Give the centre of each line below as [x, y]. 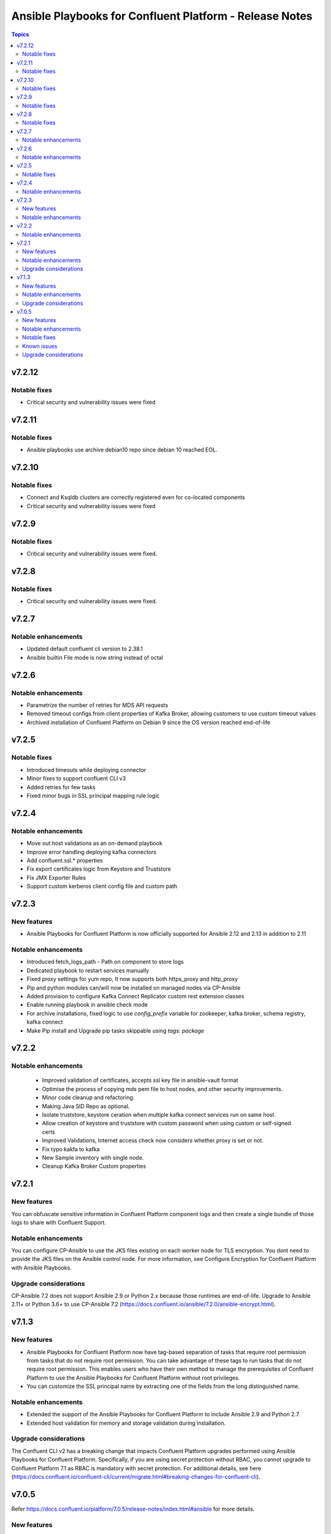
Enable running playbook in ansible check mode [87, 1005]
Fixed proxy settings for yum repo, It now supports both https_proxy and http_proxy [132, 979]
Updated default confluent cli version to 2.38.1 [85, 649]
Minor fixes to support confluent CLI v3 [76, 779]
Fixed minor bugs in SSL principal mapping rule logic [93, 795]
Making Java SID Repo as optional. [86, 1106]
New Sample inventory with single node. [93, 1158]
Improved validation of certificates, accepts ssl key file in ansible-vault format [140, 1081]
